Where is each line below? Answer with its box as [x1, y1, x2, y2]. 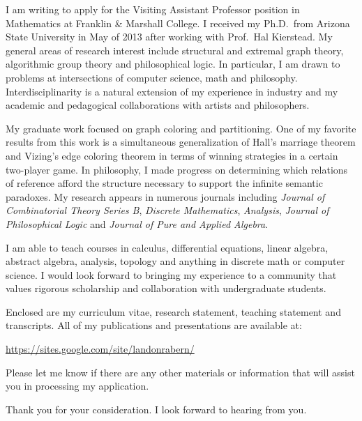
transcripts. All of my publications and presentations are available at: [6, 318, 302, 332]
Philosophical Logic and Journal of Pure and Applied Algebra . [6, 216, 269, 231]
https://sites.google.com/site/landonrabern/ [6, 342, 195, 356]
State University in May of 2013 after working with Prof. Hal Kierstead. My [6, 29, 333, 44]
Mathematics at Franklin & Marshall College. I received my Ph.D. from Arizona [6, 15, 350, 30]
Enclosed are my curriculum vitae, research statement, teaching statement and [6, 304, 341, 319]
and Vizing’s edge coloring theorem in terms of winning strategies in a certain [6, 148, 338, 162]
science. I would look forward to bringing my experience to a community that [6, 267, 337, 282]
